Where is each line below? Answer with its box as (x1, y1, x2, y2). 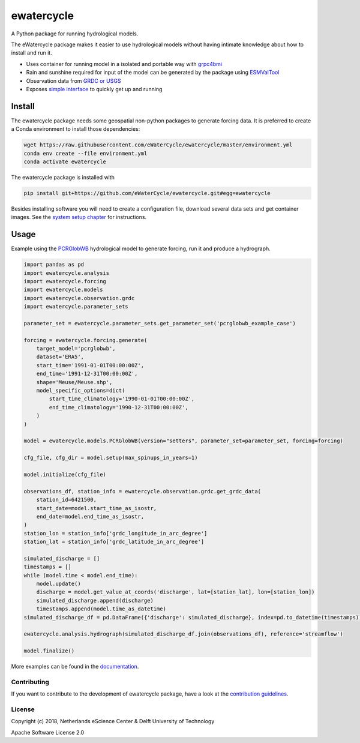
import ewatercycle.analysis (23, 269, 110, 276)
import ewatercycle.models (23, 286, 103, 293)
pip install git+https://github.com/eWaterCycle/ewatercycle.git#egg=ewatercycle (23, 190, 271, 196)
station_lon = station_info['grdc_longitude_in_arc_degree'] (23, 530, 208, 537)
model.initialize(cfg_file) (23, 471, 106, 478)
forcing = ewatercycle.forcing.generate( (23, 337, 148, 343)
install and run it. (11, 49, 52, 56)
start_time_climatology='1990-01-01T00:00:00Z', (49, 396, 195, 402)
